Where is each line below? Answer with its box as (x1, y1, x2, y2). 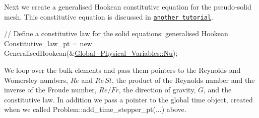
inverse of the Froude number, (4, 84, 97, 95)
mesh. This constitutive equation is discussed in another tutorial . (4, 11, 213, 22)
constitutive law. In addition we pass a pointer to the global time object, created (4, 94, 253, 104)
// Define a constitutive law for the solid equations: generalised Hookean (4, 28, 228, 39)
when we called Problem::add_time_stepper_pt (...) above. (4, 104, 186, 114)
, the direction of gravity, (118, 84, 196, 95)
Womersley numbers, (4, 74, 69, 85)
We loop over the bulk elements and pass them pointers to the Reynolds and (4, 65, 241, 75)
